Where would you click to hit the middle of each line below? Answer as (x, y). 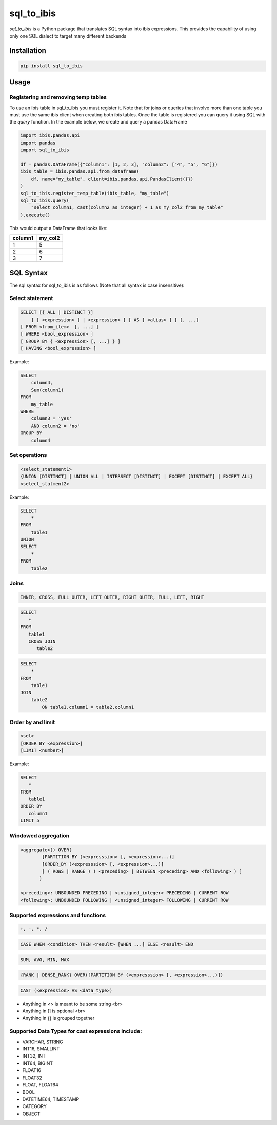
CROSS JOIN (42, 641)
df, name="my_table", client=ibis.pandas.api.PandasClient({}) (112, 179)
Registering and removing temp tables (58, 97)
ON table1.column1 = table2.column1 (88, 707)
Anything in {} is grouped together (58, 1018)
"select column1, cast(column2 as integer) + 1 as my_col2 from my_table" (127, 208)
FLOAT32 (32, 1078)
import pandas (38, 143)
